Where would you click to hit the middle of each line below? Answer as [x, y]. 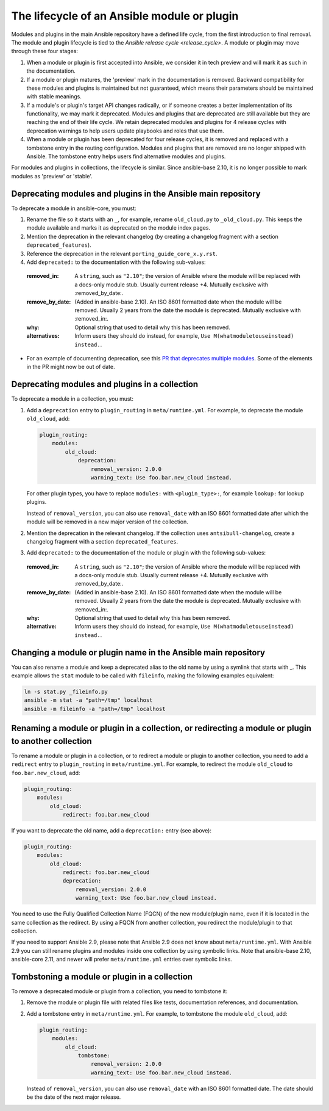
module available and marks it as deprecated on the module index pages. [118, 228]
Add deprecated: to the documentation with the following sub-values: [116, 262]
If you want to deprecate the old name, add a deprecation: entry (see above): [111, 830]
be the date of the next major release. [74, 1097]
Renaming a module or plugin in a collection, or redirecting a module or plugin [161, 728]
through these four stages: [45, 51]
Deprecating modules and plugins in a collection [105, 384]
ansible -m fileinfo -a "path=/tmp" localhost [95, 709]
